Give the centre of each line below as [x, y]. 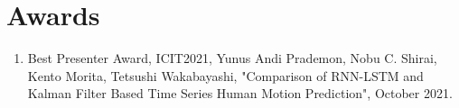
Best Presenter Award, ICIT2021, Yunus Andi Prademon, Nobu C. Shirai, [232, 58]
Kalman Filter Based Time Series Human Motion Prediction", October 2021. [240, 93]
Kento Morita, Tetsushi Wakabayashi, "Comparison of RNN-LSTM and [225, 75]
